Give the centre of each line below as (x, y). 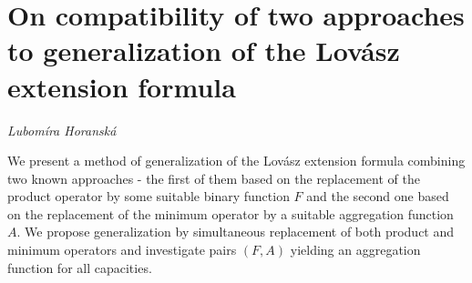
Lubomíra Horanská (62, 130)
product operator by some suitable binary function (149, 196)
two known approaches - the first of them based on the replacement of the (214, 178)
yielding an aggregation (355, 250)
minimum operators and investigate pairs (122, 250)
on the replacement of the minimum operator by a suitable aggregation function (231, 213)
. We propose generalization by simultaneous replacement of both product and (236, 232)
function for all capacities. (80, 267)
